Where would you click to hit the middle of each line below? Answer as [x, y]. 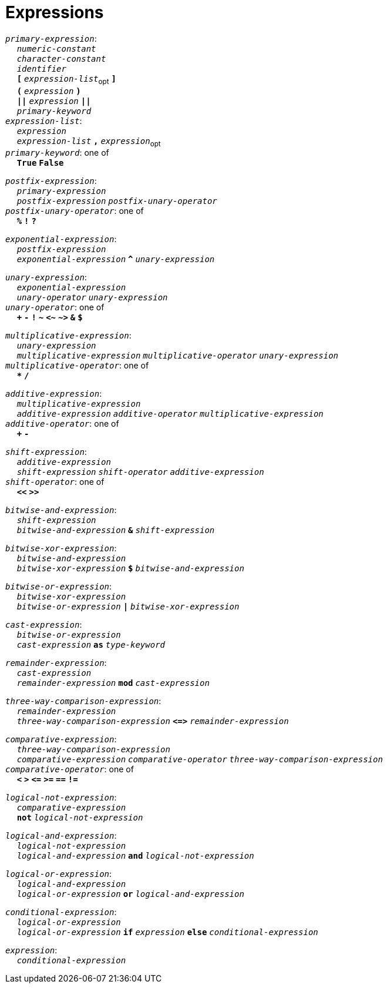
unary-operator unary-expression [92, 298]
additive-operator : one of [62, 424]
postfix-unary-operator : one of [75, 211]
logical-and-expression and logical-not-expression [135, 856]
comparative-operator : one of [70, 769]
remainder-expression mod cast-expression [113, 683]
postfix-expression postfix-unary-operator [117, 201]
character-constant [61, 58]
